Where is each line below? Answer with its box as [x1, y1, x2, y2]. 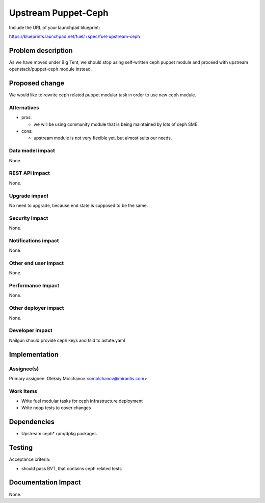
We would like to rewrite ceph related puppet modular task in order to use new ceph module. [9, 92, 196, 98]
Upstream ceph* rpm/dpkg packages [21, 431, 97, 437]
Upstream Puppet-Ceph [9, 7, 109, 18]
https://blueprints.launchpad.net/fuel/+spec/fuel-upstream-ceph [9, 33, 140, 39]
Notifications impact [9, 237, 59, 244]
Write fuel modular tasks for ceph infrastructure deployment [21, 398, 143, 404]
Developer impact [9, 327, 53, 334]
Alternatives [9, 104, 39, 111]
